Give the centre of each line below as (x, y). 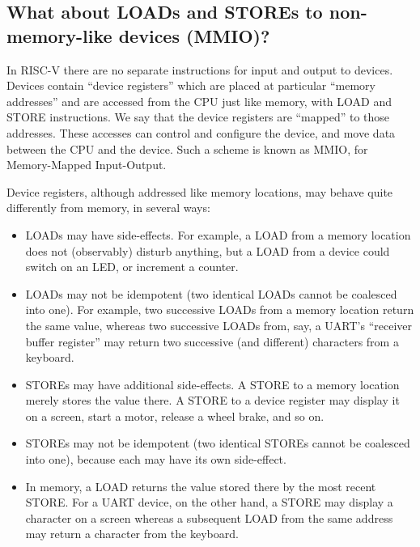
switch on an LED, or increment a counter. (132, 267)
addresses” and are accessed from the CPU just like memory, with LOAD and (199, 101)
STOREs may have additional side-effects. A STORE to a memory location (212, 384)
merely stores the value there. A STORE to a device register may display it (212, 400)
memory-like (59, 35)
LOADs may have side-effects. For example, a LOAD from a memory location (218, 234)
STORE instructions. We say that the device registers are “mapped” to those (198, 117)
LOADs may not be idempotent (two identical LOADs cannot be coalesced (211, 293)
